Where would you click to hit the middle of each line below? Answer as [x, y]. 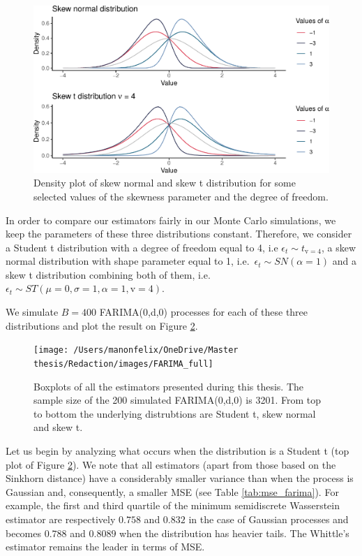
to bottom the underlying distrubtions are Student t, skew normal [175, 413]
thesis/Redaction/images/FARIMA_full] [123, 364]
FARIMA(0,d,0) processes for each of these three [204, 312]
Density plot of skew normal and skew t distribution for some [165, 183]
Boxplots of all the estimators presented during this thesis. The [169, 386]
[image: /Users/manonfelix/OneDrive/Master [136, 350]
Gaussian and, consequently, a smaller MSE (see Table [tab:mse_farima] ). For [172, 491]
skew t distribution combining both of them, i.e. [108, 274]
